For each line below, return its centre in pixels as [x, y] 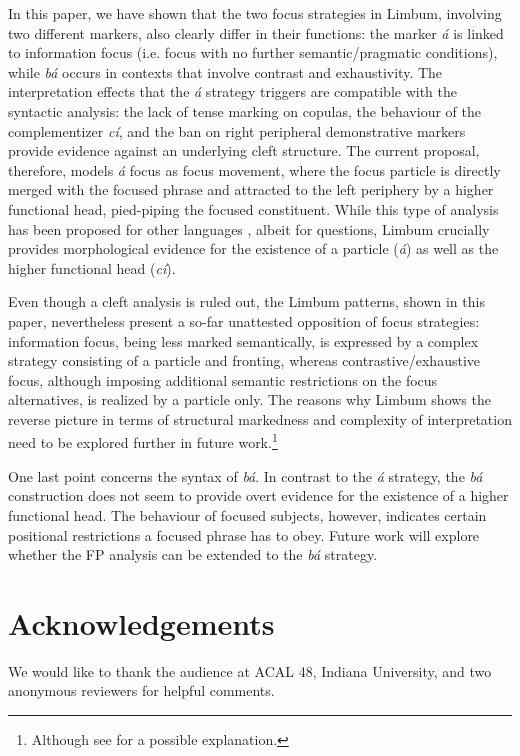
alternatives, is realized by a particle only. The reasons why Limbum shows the [249, 399]
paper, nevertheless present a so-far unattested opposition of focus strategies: [244, 320]
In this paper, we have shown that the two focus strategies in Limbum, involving [255, 13]
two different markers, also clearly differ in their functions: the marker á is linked [256, 32]
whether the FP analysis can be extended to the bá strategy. [193, 554]
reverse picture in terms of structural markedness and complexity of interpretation [260, 418]
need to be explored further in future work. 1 [143, 441]
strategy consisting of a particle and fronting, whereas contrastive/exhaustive [244, 360]
